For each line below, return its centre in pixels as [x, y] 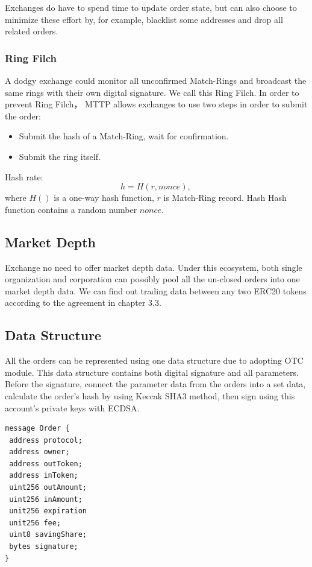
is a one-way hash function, [104, 198]
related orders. [32, 31]
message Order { [37, 429]
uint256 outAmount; [48, 488]
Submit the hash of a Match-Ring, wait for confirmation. [124, 136]
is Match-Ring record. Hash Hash [225, 198]
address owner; [39, 452]
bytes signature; [44, 547]
